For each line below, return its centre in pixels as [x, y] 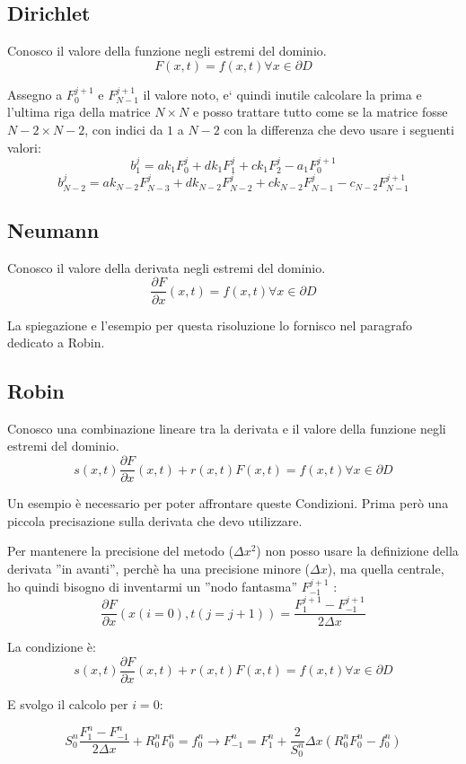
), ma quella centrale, [386, 568]
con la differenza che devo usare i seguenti [339, 129]
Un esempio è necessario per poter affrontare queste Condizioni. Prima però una [228, 503]
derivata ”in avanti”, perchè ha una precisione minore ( [159, 568]
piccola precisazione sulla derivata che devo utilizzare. [155, 520]
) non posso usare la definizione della [357, 551]
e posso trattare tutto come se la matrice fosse [320, 112]
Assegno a [35, 94]
